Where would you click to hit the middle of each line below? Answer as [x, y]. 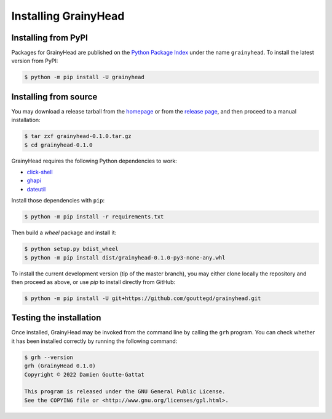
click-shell [40, 172]
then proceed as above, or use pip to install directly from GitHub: [93, 282]
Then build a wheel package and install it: [64, 233]
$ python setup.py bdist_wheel [72, 249]
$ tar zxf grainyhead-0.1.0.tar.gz [78, 136]
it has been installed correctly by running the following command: [94, 341]
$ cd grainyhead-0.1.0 [58, 145]
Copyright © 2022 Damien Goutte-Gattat [84, 375]
